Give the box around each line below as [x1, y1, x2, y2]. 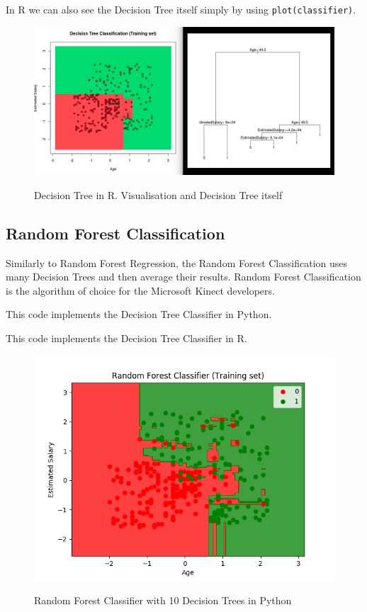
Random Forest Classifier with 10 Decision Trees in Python [34, 593, 292, 608]
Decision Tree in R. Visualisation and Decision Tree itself [34, 187, 283, 202]
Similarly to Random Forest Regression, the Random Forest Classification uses [6, 255, 348, 270]
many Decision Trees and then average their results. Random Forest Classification [6, 269, 361, 284]
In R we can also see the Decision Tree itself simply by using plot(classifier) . [6, 2, 356, 16]
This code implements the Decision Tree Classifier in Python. [6, 307, 272, 322]
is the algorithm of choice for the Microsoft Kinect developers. [6, 283, 275, 297]
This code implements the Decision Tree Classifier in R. [6, 330, 247, 345]
